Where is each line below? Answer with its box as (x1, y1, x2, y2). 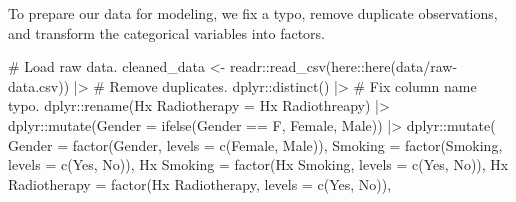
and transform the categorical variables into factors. (8, 22, 325, 43)
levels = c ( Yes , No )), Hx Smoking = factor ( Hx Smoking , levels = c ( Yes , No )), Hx (8, 154, 509, 175)
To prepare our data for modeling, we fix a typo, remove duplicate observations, (8, 3, 498, 23)
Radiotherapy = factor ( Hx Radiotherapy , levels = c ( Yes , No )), (8, 173, 392, 194)
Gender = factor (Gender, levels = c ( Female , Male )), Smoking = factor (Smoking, (8, 134, 503, 155)
